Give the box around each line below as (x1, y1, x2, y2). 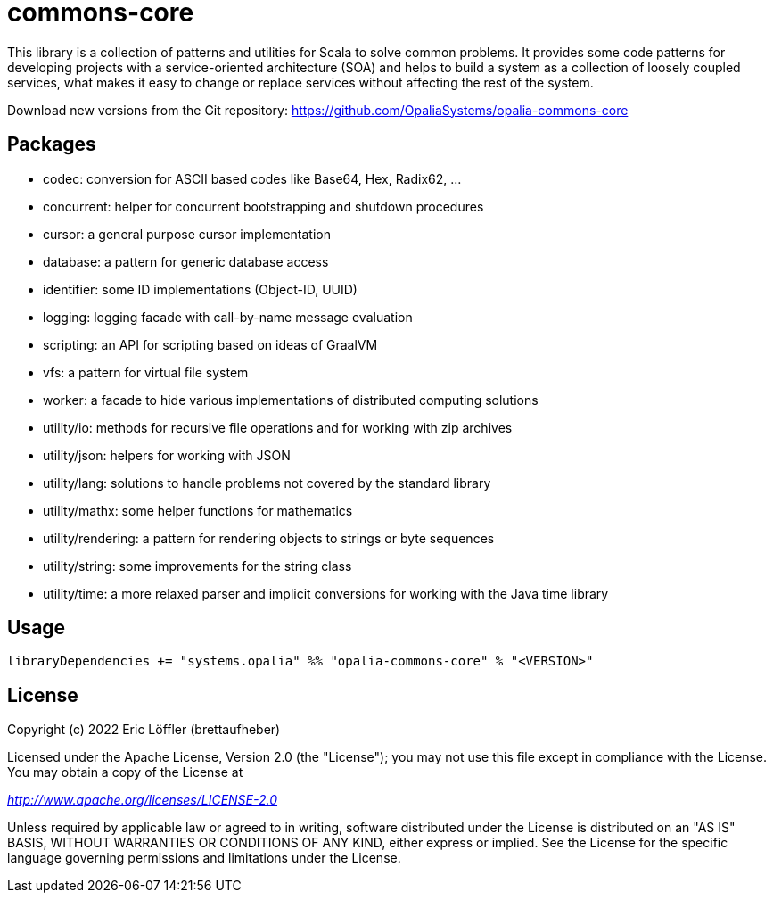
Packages (7, 133, 96, 156)
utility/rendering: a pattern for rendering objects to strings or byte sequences (43, 530, 495, 546)
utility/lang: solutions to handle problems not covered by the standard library (43, 475, 491, 491)
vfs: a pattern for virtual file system (43, 364, 249, 380)
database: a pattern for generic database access (43, 253, 329, 269)
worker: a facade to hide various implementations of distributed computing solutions (43, 392, 539, 408)
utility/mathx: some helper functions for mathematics (43, 502, 353, 518)
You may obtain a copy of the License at (7, 764, 243, 780)
